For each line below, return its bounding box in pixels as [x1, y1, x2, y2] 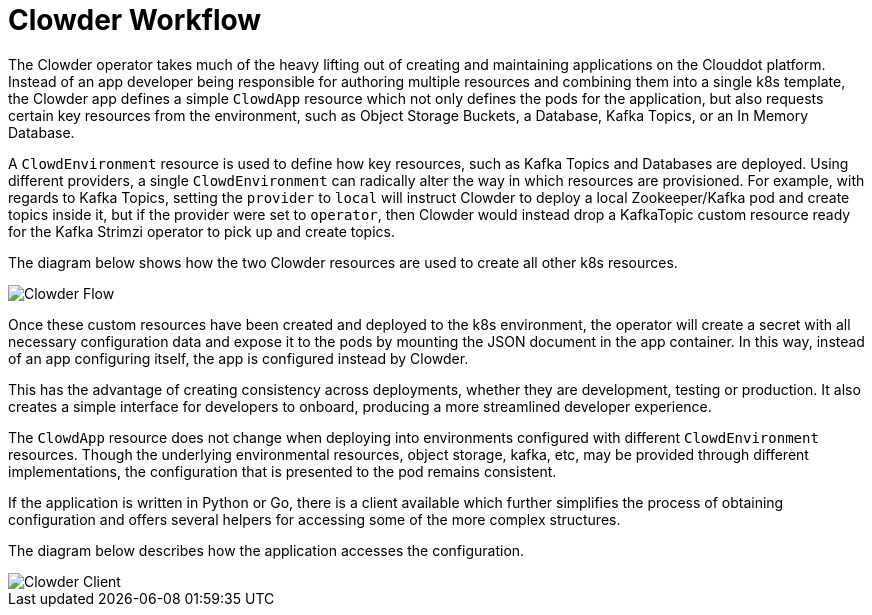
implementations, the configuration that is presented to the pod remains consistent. [8, 462, 557, 480]
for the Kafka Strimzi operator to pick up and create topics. [8, 222, 396, 240]
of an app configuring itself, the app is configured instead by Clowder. [8, 349, 469, 367]
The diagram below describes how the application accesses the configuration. [8, 541, 525, 559]
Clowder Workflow [8, 3, 262, 37]
